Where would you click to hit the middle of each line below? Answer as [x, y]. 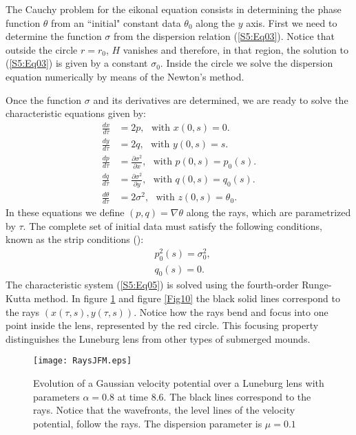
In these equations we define [65, 212]
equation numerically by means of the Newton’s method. [125, 76]
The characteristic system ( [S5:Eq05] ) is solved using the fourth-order [152, 285]
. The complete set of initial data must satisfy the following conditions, [172, 225]
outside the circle [42, 49]
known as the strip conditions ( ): [75, 239]
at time [133, 396]
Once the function [44, 99]
